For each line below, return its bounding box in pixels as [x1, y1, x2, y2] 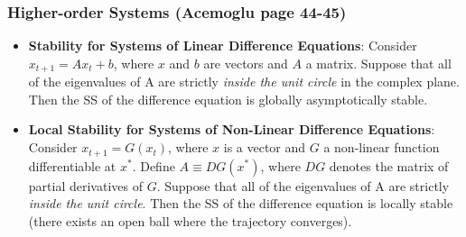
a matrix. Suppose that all [305, 53, 452, 72]
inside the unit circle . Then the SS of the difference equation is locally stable [28, 194, 453, 213]
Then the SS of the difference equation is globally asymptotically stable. [28, 89, 428, 108]
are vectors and [203, 53, 288, 72]
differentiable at [28, 156, 116, 175]
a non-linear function [323, 138, 440, 157]
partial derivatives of [28, 176, 143, 195]
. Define [132, 156, 175, 175]
